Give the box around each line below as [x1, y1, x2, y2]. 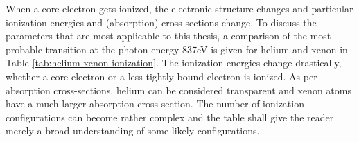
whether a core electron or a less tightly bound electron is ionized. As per [6, 69, 317, 83]
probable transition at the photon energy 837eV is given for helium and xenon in [6, 42, 348, 56]
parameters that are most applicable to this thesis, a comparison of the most [6, 28, 331, 43]
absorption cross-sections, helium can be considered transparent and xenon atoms [6, 82, 351, 97]
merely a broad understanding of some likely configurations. [6, 123, 260, 138]
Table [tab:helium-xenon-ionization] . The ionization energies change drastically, [6, 55, 342, 70]
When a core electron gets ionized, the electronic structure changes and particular [6, 1, 353, 15]
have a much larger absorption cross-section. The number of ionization [6, 96, 304, 111]
